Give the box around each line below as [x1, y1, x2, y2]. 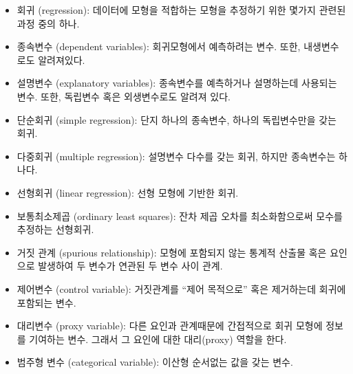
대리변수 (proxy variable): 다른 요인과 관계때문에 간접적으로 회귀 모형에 [17, 318, 323, 333]
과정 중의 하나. [17, 16, 80, 30]
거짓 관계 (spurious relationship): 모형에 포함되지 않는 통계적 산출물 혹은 [17, 245, 327, 259]
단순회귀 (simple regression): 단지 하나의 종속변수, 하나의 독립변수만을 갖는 [17, 112, 336, 126]
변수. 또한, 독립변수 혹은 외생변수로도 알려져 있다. [17, 89, 231, 103]
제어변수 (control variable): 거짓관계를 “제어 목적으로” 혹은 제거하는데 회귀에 [17, 281, 346, 296]
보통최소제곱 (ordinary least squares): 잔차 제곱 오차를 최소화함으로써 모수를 [17, 208, 343, 223]
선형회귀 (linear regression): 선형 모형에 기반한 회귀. [17, 185, 239, 199]
